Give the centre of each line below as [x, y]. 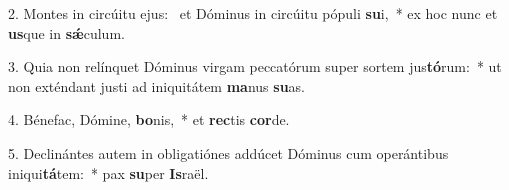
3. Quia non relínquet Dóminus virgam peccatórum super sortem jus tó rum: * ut [255, 66]
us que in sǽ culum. [66, 32]
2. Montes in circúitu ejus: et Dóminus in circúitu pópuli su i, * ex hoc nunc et [253, 13]
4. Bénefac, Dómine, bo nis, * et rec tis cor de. [149, 119]
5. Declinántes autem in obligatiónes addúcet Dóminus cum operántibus [228, 152]
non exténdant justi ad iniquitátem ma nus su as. [157, 85]
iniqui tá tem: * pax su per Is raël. [108, 172]
